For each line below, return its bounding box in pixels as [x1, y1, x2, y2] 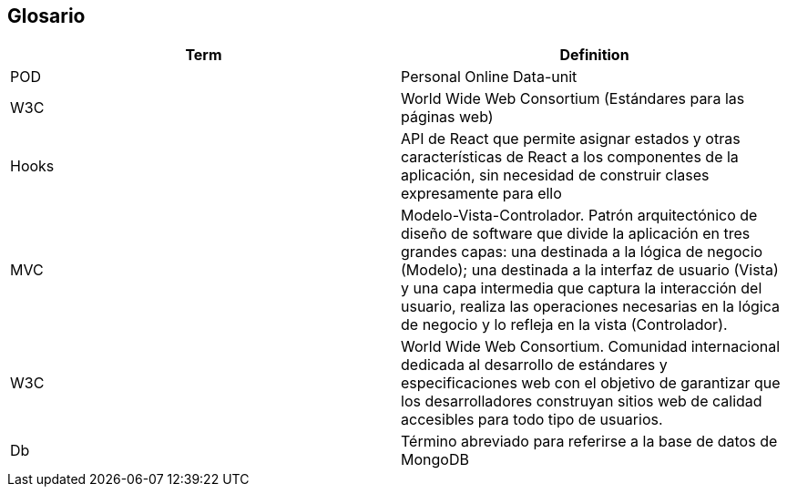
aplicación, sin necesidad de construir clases [401, 166, 710, 185]
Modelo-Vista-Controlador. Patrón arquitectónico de [401, 206, 758, 225]
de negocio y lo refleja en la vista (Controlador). [401, 315, 728, 334]
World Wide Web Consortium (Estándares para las [401, 89, 745, 108]
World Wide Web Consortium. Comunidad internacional [401, 337, 781, 356]
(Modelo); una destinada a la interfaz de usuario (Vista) [401, 261, 779, 280]
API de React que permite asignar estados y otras [401, 129, 741, 149]
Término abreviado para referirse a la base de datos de [401, 432, 778, 451]
